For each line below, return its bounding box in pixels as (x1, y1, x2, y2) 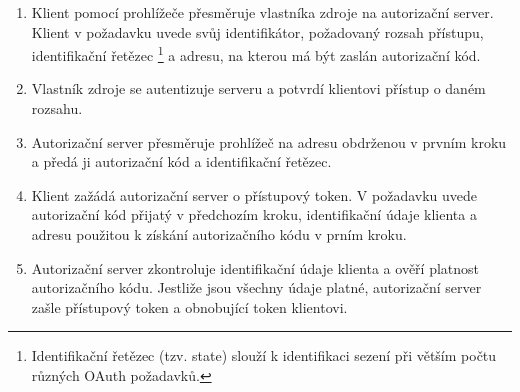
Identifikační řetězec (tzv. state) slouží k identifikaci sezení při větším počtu (31, 345, 497, 366)
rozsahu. (31, 98, 83, 119)
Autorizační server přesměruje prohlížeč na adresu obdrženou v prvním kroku (31, 131, 507, 152)
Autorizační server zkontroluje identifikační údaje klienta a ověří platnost (31, 257, 480, 278)
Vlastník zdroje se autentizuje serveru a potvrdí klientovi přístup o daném (31, 78, 486, 99)
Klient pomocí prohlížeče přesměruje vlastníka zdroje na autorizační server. (31, 2, 494, 22)
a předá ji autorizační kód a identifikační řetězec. (31, 151, 332, 172)
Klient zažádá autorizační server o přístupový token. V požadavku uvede (31, 184, 478, 205)
